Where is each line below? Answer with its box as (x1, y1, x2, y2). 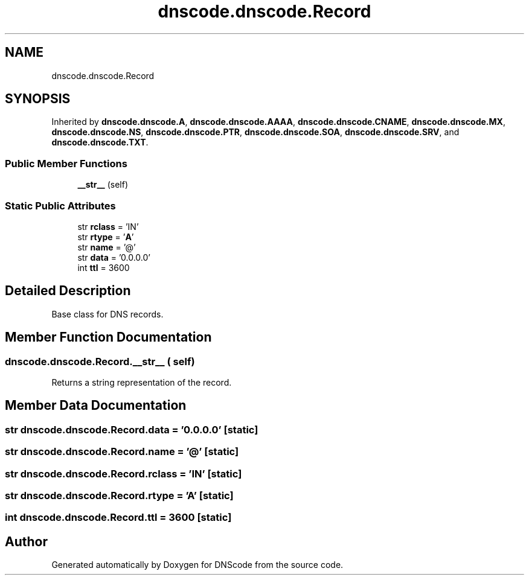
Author (5, 534, 48, 549)
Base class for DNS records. (51, 308, 164, 319)
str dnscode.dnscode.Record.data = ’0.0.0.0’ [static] (5, 423, 258, 436)
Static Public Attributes (5, 199, 116, 212)
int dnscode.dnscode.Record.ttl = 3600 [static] (5, 511, 232, 524)
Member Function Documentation (5, 330, 212, 345)
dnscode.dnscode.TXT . (51, 137, 149, 148)
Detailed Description (5, 283, 131, 299)
